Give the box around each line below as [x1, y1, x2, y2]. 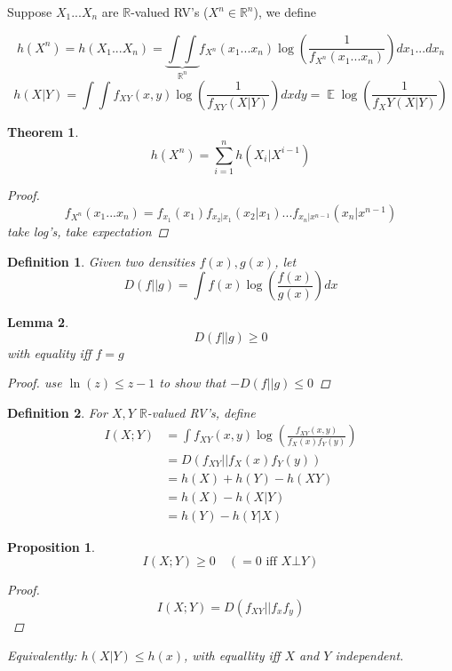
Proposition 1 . [7, 537, 95, 555]
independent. [335, 646, 404, 665]
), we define [253, 3, 316, 20]
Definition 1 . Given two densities [7, 252, 195, 270]
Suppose [7, 3, 52, 20]
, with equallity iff [184, 646, 281, 665]
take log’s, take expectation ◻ [7, 221, 169, 240]
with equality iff [7, 343, 91, 362]
